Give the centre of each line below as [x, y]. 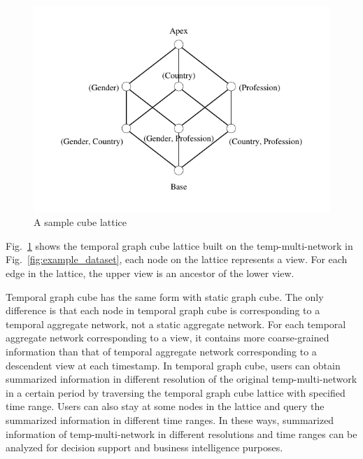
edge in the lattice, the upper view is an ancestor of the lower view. [150, 273]
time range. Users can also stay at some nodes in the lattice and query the [165, 406]
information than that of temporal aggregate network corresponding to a [161, 352]
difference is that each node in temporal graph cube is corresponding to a [163, 310]
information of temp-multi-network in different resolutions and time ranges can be [181, 433]
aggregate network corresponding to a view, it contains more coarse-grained [168, 338]
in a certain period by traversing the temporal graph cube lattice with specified [176, 392]
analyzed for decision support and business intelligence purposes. [144, 447]
